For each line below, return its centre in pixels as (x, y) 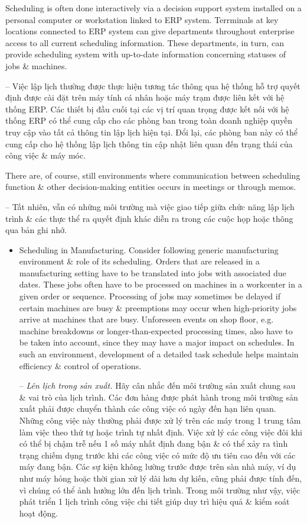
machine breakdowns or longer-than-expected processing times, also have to (156, 330)
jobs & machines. (36, 65)
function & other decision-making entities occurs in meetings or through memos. (151, 187)
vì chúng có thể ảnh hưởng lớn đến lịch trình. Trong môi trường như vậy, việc (160, 490)
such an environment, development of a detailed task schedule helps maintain (159, 354)
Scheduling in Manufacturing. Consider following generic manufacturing (149, 249)
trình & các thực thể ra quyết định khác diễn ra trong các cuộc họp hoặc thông (149, 218)
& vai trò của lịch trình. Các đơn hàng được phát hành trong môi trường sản (159, 397)
